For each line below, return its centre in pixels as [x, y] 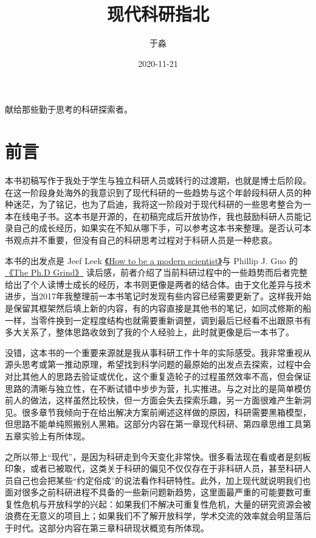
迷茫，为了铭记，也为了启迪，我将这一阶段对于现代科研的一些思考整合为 [158, 204]
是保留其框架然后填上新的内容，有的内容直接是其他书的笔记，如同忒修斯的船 [158, 308]
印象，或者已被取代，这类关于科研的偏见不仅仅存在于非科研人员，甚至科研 [154, 468]
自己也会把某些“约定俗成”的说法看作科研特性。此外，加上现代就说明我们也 [162, 480]
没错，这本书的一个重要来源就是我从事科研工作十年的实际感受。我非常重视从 [158, 352]
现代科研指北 [158, 14]
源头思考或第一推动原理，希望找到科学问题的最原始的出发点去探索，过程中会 [158, 364]
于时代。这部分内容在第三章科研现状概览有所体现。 [107, 528]
